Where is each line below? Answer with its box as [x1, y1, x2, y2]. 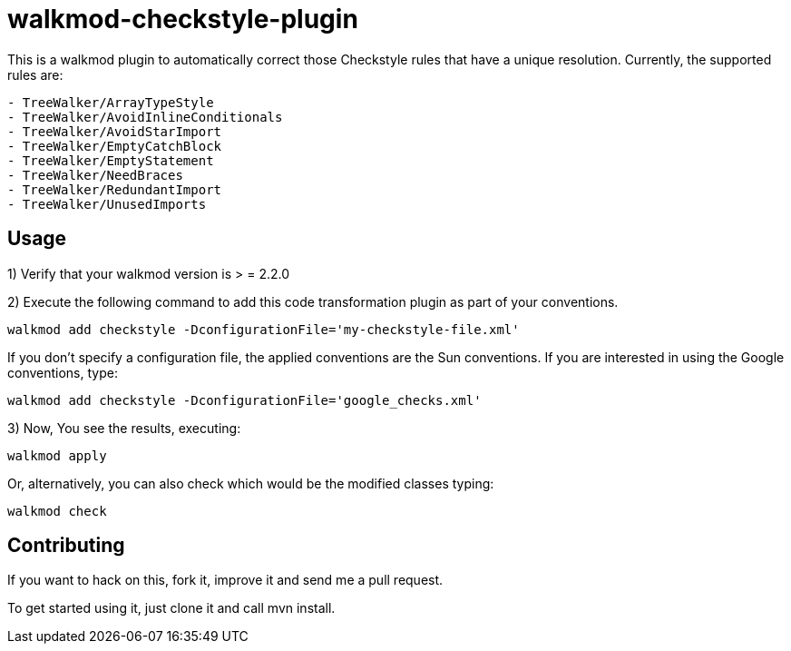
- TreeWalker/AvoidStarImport [7, 123, 222, 139]
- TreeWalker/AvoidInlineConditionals [7, 109, 283, 124]
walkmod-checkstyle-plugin [7, 4, 358, 35]
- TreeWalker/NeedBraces [7, 167, 183, 182]
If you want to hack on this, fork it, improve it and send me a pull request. [7, 572, 444, 588]
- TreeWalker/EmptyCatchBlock [7, 138, 222, 153]
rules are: [7, 66, 63, 83]
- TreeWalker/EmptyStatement [7, 153, 214, 168]
